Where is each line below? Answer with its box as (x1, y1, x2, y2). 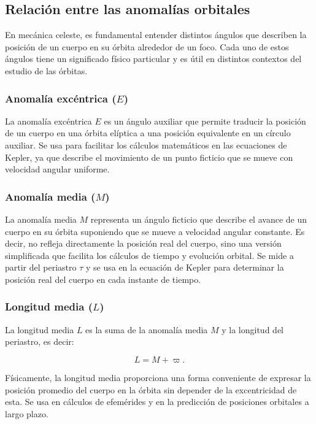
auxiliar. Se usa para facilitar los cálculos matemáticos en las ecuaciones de (5, 138, 287, 151)
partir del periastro (5, 261, 77, 274)
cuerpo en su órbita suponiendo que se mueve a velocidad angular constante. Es (5, 225, 305, 237)
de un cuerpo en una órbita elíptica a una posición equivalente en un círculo (5, 126, 291, 139)
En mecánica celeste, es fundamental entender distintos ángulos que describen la (5, 28, 307, 41)
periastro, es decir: (5, 335, 74, 348)
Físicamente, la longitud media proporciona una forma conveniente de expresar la (5, 371, 311, 384)
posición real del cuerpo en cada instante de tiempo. (5, 272, 201, 285)
